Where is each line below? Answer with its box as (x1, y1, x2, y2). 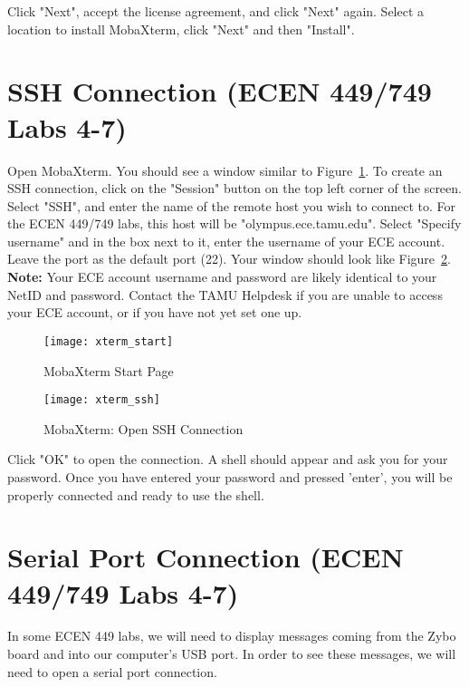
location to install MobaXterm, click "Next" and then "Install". (7, 19, 355, 38)
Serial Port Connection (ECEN (7, 538, 404, 576)
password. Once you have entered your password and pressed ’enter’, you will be (7, 467, 453, 486)
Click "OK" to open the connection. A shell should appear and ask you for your (7, 450, 448, 469)
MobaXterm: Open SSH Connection (43, 419, 244, 438)
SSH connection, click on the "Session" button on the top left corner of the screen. (7, 179, 462, 198)
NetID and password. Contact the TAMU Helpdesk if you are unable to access (7, 285, 443, 304)
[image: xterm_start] (43, 334, 174, 348)
